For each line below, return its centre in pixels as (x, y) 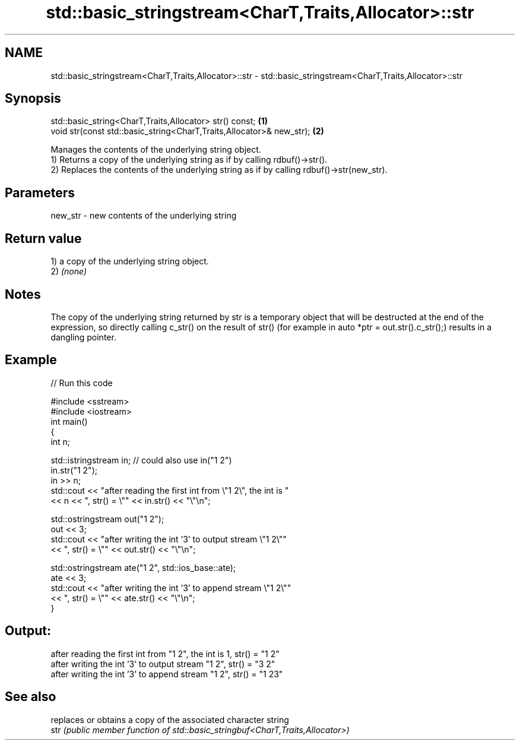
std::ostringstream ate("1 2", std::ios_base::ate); (143, 567)
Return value (43, 238)
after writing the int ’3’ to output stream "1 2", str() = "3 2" (163, 664)
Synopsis (33, 99)
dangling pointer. (83, 337)
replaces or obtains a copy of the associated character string (170, 719)
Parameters (40, 192)
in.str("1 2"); (74, 470)
